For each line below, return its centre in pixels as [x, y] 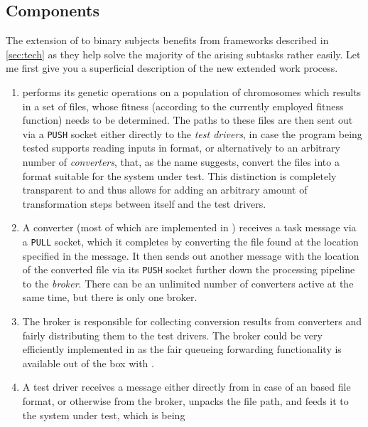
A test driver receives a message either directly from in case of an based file [186, 387]
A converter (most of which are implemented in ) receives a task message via [189, 227]
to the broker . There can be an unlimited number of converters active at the [188, 283]
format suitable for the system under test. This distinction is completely [179, 175]
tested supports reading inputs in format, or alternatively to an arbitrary [181, 148]
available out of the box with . [88, 363]
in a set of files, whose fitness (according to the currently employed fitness [183, 106]
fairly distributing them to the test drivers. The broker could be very [172, 335]
